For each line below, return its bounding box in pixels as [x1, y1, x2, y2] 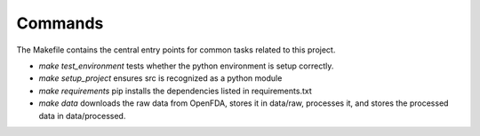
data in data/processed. [38, 110, 126, 121]
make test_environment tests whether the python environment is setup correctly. [38, 60, 334, 71]
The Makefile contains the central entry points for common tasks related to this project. [16, 44, 336, 55]
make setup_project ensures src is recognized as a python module [38, 73, 283, 84]
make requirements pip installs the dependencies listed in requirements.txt [38, 85, 312, 96]
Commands [16, 13, 104, 33]
